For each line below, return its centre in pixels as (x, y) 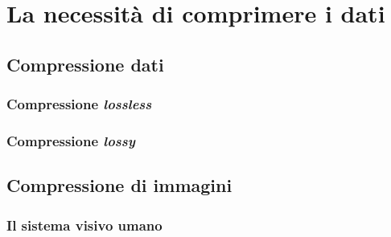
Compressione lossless (79, 104)
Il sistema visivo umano (84, 225)
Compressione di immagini (119, 185)
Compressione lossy (71, 140)
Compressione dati (85, 64)
